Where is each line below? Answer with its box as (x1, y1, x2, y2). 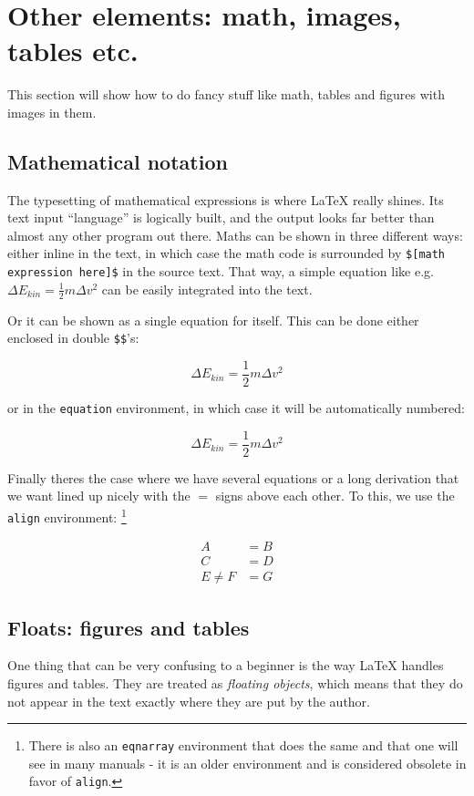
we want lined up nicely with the (7, 486, 191, 505)
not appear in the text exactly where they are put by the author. (7, 691, 371, 710)
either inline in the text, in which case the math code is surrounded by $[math (7, 243, 446, 263)
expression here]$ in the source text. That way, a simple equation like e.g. (7, 262, 434, 281)
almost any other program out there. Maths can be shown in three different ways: (7, 225, 463, 244)
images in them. (7, 102, 97, 121)
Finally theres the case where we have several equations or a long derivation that (7, 468, 459, 487)
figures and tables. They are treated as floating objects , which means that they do (7, 674, 463, 693)
